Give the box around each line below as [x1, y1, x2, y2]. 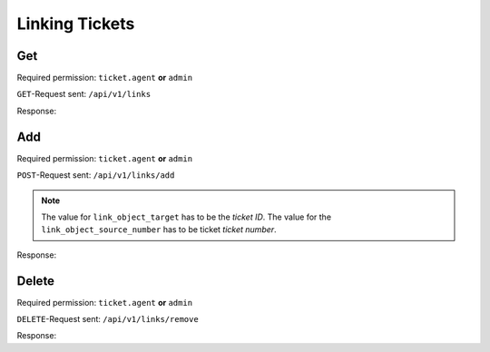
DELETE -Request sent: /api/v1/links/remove [16, 314, 199, 324]
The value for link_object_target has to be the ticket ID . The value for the [41, 211, 331, 222]
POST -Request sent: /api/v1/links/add [16, 170, 175, 181]
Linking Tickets [16, 14, 135, 34]
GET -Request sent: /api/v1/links [16, 89, 152, 100]
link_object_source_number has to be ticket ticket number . [41, 224, 277, 235]
